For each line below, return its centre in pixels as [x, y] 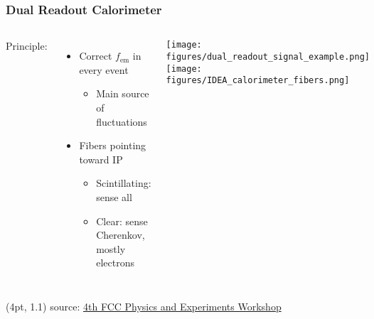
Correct [96, 56]
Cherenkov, [121, 235]
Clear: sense [122, 221]
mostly [111, 248]
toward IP [101, 159]
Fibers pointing [113, 145]
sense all [114, 196]
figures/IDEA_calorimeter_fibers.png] [258, 81]
